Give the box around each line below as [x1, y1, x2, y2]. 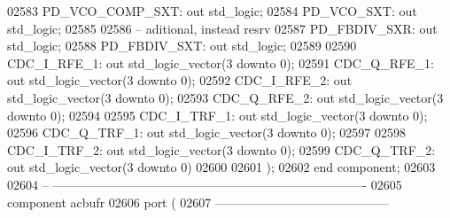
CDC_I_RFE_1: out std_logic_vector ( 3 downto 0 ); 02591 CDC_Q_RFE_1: [7, 53, 435, 72]
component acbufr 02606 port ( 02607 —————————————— [7, 192, 390, 211]
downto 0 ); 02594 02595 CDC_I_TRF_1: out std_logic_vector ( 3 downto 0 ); [7, 105, 428, 124]
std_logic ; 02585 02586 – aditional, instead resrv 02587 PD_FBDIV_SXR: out [7, 19, 438, 37]
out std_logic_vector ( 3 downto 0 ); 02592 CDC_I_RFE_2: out [7, 71, 353, 90]
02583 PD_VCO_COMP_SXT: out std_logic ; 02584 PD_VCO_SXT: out [7, 2, 417, 19]
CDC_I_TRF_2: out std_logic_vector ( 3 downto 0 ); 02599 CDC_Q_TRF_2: [7, 140, 436, 159]
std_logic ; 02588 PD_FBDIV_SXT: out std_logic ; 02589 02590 [7, 36, 357, 55]
